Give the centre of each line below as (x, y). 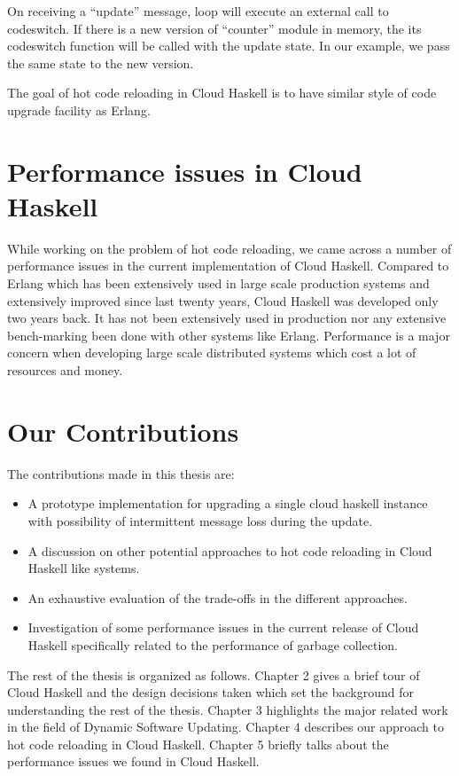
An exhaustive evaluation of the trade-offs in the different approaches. (218, 597)
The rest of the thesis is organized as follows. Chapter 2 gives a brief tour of (214, 674)
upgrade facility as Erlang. (79, 110)
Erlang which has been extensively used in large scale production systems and (218, 283)
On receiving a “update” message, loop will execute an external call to (198, 11)
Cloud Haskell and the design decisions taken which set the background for (210, 692)
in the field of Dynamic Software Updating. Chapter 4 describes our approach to (226, 727)
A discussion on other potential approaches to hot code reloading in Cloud (230, 550)
